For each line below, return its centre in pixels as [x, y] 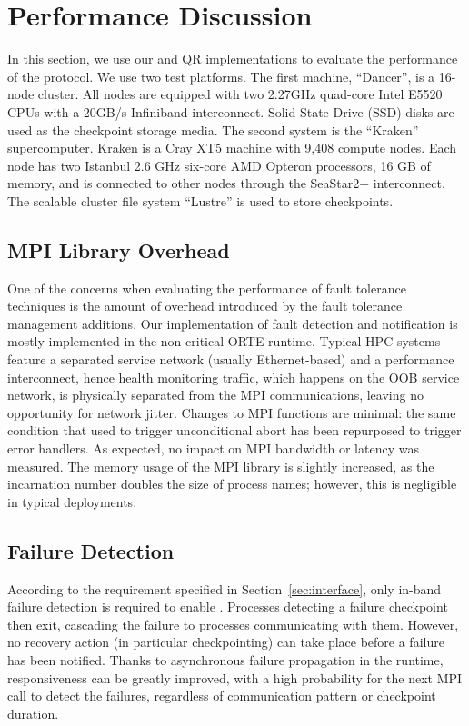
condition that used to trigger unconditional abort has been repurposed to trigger [234, 430]
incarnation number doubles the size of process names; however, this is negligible [232, 484]
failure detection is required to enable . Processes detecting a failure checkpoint [228, 607]
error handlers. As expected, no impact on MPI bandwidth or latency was [213, 448]
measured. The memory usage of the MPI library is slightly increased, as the [221, 466]
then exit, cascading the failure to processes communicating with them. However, [233, 624]
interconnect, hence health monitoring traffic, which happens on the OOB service [234, 377]
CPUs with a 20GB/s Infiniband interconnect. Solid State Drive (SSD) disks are [231, 111]
